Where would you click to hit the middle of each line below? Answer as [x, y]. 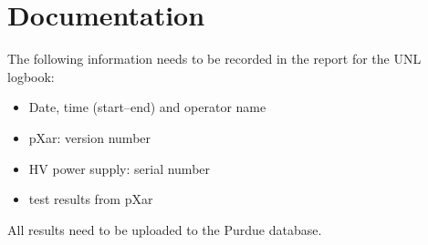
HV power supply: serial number [120, 168]
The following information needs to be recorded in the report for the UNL [214, 59]
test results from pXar [91, 199]
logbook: [31, 76]
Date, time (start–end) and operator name [147, 107]
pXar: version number [90, 137]
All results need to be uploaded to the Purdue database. [165, 229]
